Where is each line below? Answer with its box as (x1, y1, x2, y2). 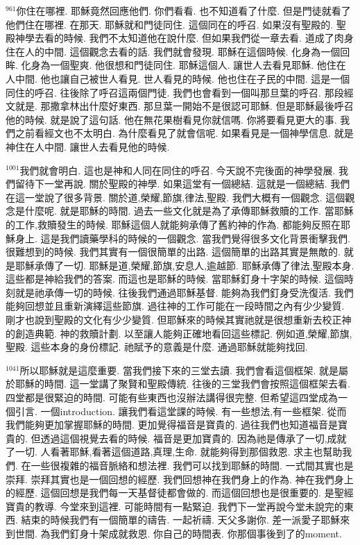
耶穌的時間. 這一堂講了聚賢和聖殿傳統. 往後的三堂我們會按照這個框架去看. (15, 376, 350, 391)
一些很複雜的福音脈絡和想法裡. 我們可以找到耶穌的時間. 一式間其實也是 (31, 458, 354, 472)
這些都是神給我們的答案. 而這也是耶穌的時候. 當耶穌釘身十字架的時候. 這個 (6, 271, 344, 286)
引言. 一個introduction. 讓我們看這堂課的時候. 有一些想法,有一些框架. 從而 (15, 403, 347, 418)
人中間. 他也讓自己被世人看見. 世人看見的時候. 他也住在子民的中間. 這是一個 (6, 71, 350, 85)
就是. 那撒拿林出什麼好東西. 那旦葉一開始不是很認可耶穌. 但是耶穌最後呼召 (15, 99, 354, 113)
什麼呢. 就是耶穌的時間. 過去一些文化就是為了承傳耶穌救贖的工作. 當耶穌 (24, 203, 354, 218)
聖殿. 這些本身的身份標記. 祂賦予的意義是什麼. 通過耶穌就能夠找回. (6, 339, 308, 354)
